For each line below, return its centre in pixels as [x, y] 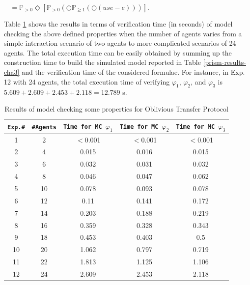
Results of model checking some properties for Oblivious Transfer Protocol [116, 108]
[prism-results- [224, 62]
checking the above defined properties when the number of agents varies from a [123, 33]
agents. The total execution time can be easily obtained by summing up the [118, 52]
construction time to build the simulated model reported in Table [102, 62]
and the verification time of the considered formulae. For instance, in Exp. [133, 71]
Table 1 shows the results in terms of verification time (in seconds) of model [118, 24]
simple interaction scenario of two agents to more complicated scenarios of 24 [120, 43]
